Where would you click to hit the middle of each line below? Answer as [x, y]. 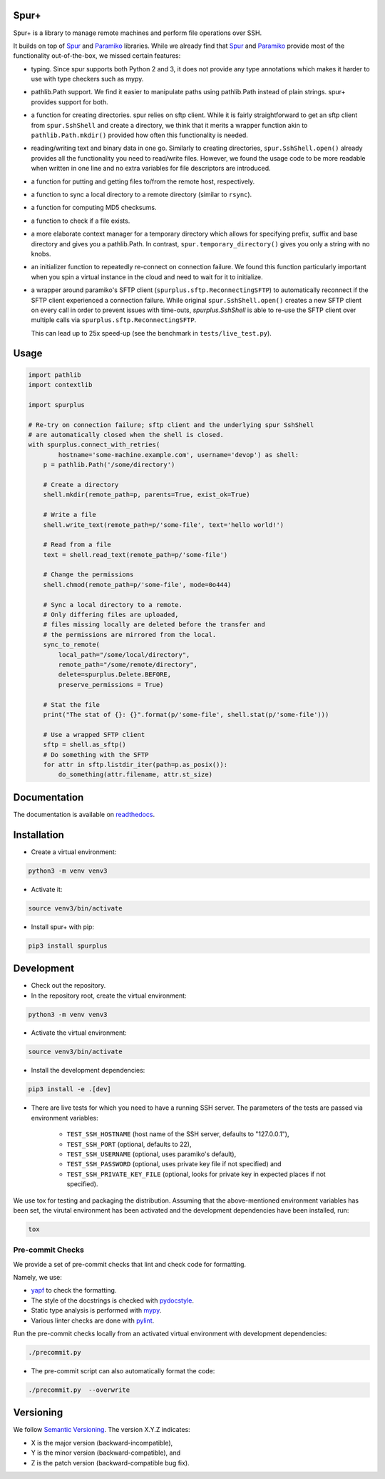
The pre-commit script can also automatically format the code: [123, 1370]
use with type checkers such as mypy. [87, 79]
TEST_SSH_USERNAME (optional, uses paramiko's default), [152, 1154]
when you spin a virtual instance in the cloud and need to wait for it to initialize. [147, 277]
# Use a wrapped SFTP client [94, 735]
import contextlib [60, 385]
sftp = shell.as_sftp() [84, 745]
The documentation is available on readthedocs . [84, 814]
